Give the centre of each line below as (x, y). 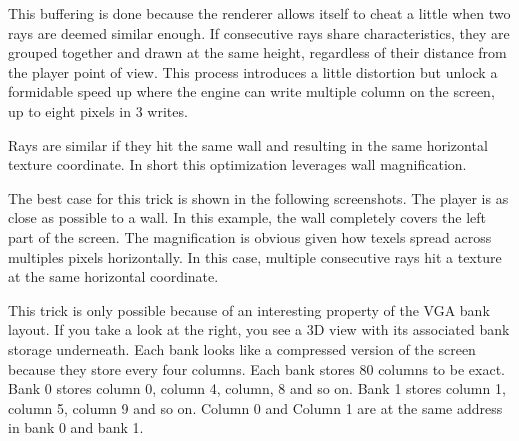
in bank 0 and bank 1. (76, 427)
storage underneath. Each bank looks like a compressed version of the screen (242, 348)
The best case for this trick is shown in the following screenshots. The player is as (258, 197)
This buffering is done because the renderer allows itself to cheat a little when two (259, 13)
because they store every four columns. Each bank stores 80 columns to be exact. (256, 368)
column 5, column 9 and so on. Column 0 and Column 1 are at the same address (255, 407)
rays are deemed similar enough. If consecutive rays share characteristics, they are (259, 32)
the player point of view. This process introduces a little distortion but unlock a (253, 71)
